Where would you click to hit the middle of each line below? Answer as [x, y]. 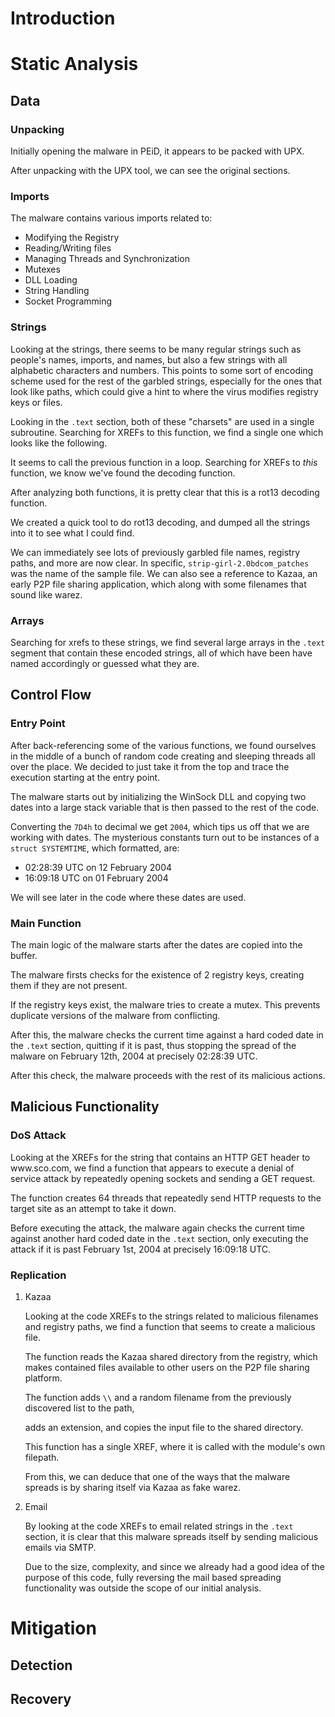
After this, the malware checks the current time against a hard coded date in [167, 1034]
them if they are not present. [69, 985]
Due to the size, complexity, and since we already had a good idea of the [174, 1566]
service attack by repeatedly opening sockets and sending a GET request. [163, 1178]
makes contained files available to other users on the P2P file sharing [167, 1367]
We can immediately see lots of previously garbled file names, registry [155, 552]
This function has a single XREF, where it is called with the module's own [175, 1446]
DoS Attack [38, 1135]
